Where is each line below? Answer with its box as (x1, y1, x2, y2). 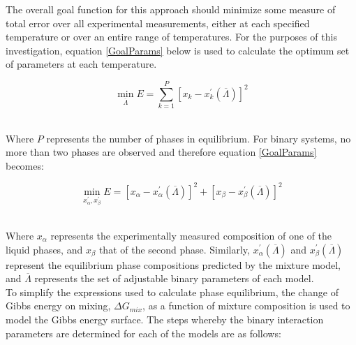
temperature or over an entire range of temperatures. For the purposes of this (6, 29, 337, 44)
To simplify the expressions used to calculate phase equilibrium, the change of (6, 284, 339, 299)
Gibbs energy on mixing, (6, 298, 111, 313)
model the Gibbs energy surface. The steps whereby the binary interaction (6, 311, 324, 326)
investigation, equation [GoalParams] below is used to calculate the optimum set (6, 43, 350, 57)
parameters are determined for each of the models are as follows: (6, 325, 281, 340)
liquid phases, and (6, 242, 83, 256)
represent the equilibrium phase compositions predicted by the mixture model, (6, 257, 341, 272)
